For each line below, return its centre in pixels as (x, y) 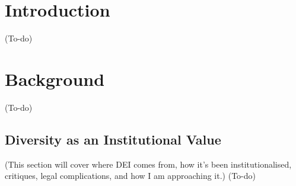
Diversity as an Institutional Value (113, 139)
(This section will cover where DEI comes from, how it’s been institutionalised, (148, 164)
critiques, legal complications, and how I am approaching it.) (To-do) (130, 176)
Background (55, 78)
